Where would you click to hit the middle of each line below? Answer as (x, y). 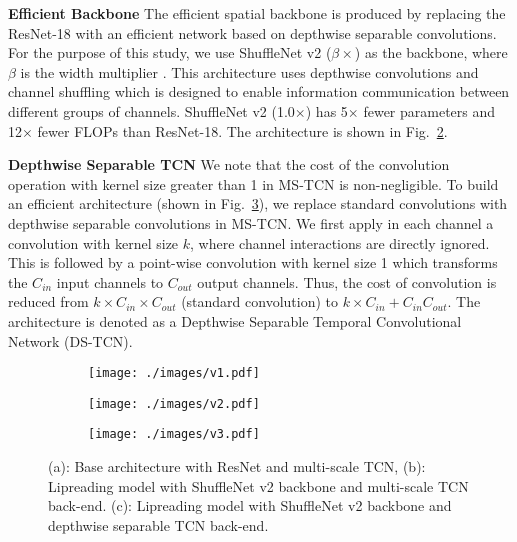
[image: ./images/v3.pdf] (174, 434)
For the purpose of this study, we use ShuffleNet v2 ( (170, 52)
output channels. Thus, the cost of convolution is (347, 281)
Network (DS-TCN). (70, 340)
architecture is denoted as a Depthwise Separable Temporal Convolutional (235, 320)
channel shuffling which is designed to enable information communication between (259, 91)
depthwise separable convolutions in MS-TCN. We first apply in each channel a (251, 222)
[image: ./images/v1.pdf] (174, 373)
